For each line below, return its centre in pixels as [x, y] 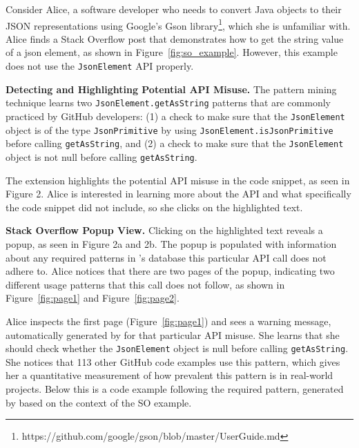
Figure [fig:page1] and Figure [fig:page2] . [93, 298]
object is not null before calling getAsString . [101, 156]
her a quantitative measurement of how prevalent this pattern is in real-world [169, 375]
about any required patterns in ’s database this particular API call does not [166, 257]
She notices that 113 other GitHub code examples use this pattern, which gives [173, 361]
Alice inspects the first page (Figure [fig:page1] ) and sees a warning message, [168, 321]
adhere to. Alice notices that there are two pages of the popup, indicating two [170, 271]
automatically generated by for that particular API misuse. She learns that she [173, 334]
